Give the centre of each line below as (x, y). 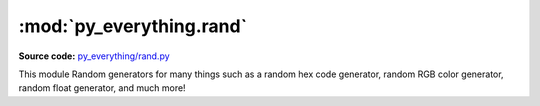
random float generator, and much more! (102, 88)
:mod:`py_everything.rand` (133, 26)
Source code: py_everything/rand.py (94, 56)
